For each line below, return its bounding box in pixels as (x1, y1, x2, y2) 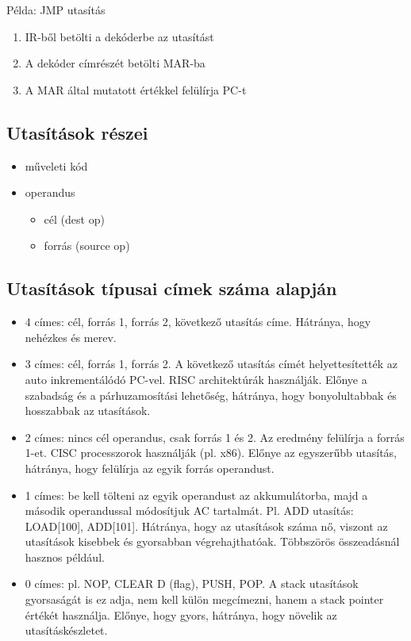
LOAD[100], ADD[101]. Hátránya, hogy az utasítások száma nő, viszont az (25, 517, 388, 534)
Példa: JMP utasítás (6, 2, 106, 17)
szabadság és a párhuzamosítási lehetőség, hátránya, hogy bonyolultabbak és (25, 386, 397, 403)
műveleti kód (25, 157, 88, 174)
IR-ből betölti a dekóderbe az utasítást (25, 28, 214, 44)
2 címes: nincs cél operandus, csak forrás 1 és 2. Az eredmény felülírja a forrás (25, 428, 405, 445)
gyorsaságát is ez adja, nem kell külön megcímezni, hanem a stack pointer (25, 591, 384, 608)
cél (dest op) (44, 210, 105, 227)
